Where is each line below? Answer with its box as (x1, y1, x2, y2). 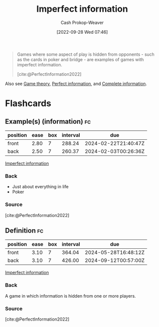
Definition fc (5, 226, 44, 235)
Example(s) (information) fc (5, 117, 91, 126)
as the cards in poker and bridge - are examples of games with (17, 56, 144, 62)
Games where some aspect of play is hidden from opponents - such (17, 51, 155, 57)
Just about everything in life (12, 184, 69, 190)
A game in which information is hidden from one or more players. (5, 293, 136, 299)
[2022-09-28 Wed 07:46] (56, 29, 108, 35)
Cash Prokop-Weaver (60, 20, 104, 25)
